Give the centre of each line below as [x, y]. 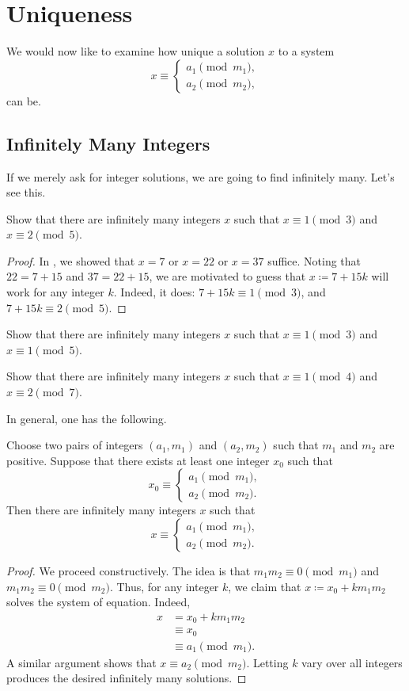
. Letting [267, 662]
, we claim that [265, 586]
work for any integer [55, 292]
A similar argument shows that [81, 662]
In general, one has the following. [87, 418]
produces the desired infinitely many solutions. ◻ [127, 678]
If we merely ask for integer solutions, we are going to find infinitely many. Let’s [201, 176]
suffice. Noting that [314, 260]
